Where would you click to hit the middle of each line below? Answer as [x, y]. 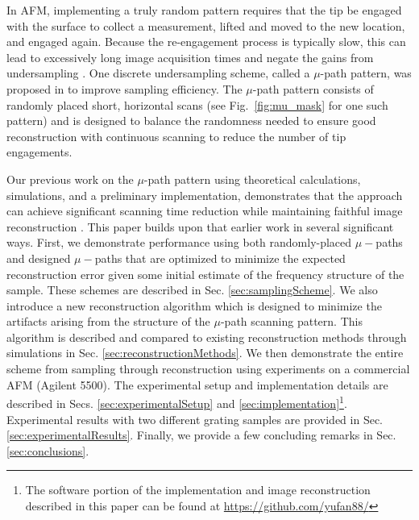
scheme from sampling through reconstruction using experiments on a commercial [208, 369]
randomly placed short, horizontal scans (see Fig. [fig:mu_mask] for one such [197, 104]
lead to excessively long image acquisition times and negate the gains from [190, 57]
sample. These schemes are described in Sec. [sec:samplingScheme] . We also [192, 290]
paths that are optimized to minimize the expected [220, 258]
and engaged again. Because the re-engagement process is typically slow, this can [206, 42]
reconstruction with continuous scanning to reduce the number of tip [176, 136]
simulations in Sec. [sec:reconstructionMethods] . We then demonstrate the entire [205, 353]
